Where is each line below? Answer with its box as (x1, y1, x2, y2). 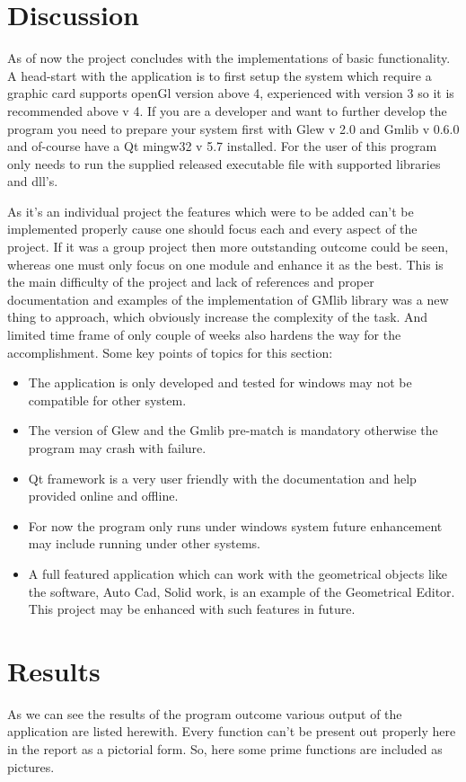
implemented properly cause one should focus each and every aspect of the (7, 219, 418, 238)
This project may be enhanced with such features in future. (28, 600, 356, 618)
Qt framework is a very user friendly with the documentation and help (28, 468, 417, 487)
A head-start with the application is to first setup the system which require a (7, 66, 432, 84)
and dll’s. (7, 172, 58, 191)
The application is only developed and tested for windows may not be (28, 373, 412, 392)
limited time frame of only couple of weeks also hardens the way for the (7, 325, 401, 344)
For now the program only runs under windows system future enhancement (28, 516, 443, 535)
